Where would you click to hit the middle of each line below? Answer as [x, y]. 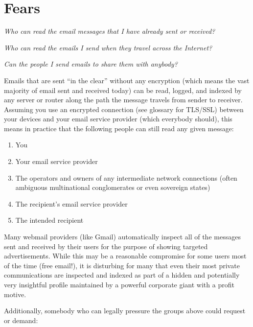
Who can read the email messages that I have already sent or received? [110, 31]
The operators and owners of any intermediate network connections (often [126, 177]
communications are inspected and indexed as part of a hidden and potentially [122, 275]
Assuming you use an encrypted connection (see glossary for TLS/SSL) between [124, 109]
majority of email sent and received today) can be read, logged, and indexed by [123, 90]
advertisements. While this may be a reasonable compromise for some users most [125, 256]
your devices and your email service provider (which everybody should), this [118, 119]
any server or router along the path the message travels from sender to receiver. [123, 100]
